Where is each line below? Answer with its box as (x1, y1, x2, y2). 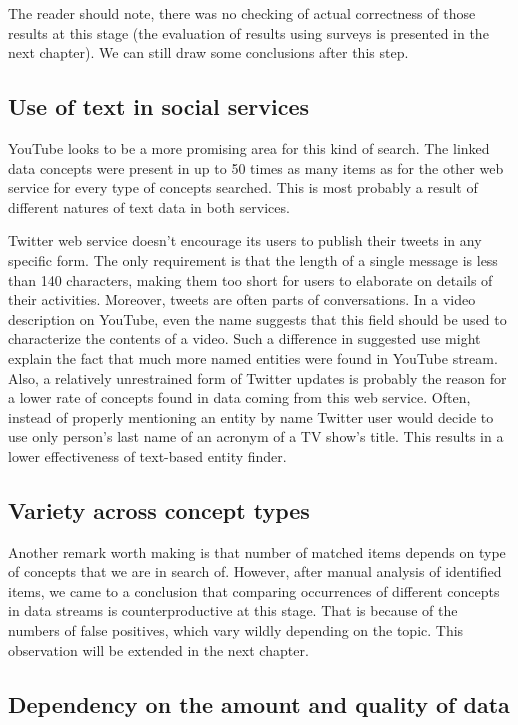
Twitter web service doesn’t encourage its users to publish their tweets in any (8, 230, 482, 251)
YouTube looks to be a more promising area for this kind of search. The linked (8, 137, 490, 158)
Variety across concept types (8, 494, 310, 525)
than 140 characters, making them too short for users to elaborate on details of (8, 269, 493, 290)
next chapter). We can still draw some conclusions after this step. (8, 42, 409, 63)
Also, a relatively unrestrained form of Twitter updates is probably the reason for (8, 367, 507, 388)
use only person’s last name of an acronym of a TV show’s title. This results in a (8, 426, 504, 447)
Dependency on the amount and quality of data (8, 688, 510, 719)
